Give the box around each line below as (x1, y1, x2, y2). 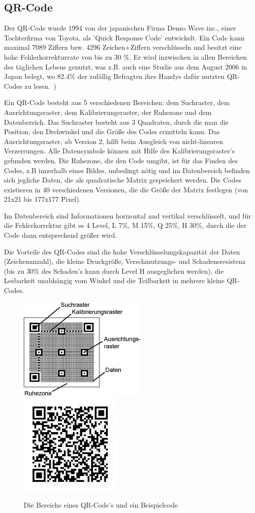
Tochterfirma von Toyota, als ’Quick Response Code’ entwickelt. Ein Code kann (4, 32, 245, 42)
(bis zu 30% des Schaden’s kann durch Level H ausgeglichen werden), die (4, 265, 224, 276)
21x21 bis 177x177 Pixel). (4, 194, 81, 204)
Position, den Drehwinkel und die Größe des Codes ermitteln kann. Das (4, 126, 220, 137)
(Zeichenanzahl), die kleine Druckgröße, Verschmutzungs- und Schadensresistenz (4, 256, 246, 266)
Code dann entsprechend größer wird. (4, 230, 117, 240)
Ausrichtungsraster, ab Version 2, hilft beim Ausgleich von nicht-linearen (4, 136, 223, 146)
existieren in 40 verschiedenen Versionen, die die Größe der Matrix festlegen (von (4, 184, 248, 194)
